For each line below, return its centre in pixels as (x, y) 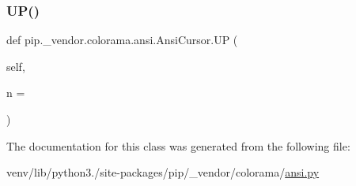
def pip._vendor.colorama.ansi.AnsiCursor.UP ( (122, 40)
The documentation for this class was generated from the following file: (178, 145)
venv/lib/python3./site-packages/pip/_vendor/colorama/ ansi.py (163, 172)
